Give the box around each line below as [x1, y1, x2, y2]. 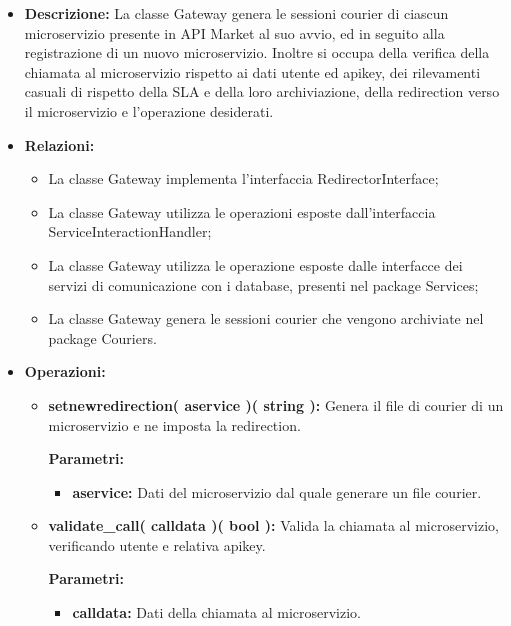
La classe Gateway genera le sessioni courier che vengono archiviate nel [48, 308, 484, 329]
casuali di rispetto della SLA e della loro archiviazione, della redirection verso [24, 81, 500, 102]
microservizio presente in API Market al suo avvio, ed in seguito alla [24, 22, 445, 43]
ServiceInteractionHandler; [48, 221, 212, 242]
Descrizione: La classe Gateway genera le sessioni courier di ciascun [24, 3, 449, 23]
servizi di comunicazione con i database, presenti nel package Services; [48, 274, 479, 295]
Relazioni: [24, 134, 95, 155]
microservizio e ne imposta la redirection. [48, 414, 301, 435]
